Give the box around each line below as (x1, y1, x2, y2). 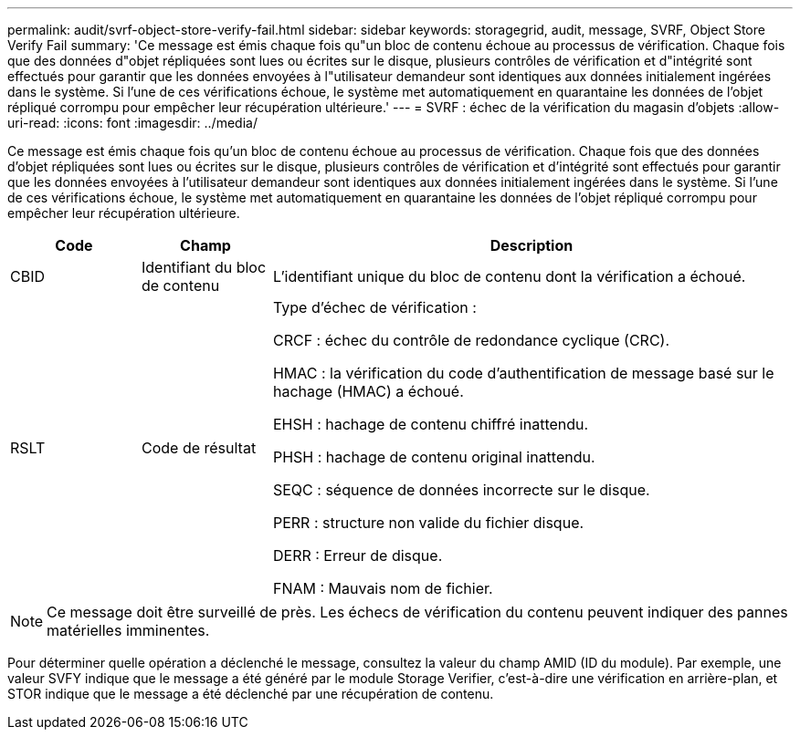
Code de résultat (141, 439, 257, 457)
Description (489, 236, 574, 254)
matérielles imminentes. (47, 621, 210, 639)
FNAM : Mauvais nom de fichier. (272, 579, 493, 597)
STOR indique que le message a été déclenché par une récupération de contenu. (7, 686, 494, 701)
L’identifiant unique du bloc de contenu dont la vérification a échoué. (272, 267, 746, 285)
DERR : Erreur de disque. (272, 546, 443, 565)
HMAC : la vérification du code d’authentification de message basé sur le (272, 364, 774, 382)
